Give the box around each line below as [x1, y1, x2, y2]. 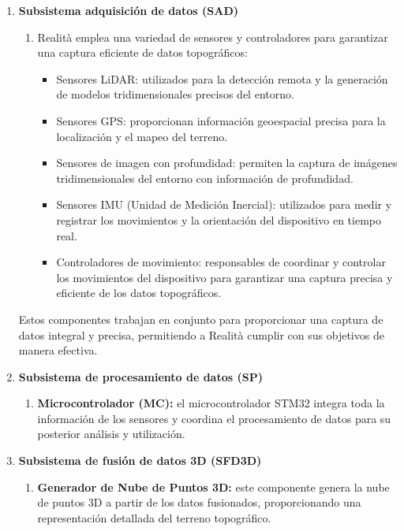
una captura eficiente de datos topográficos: [37, 44, 248, 61]
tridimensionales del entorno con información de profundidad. [56, 169, 353, 186]
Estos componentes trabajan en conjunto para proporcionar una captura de [18, 310, 383, 327]
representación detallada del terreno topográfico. [37, 509, 271, 525]
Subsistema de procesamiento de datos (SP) [18, 368, 263, 384]
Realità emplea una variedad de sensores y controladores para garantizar [37, 28, 388, 45]
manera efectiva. [18, 342, 98, 358]
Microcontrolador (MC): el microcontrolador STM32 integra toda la [37, 395, 385, 411]
